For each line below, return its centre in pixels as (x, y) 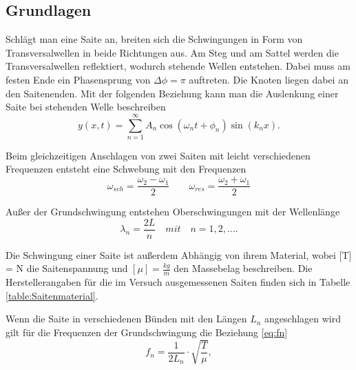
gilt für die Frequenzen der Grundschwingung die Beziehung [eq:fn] (147, 332)
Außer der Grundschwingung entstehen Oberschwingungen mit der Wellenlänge (173, 212)
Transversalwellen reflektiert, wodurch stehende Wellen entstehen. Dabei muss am (178, 66)
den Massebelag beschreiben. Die (243, 268)
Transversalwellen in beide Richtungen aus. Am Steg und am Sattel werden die (172, 52)
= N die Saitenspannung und (67, 268)
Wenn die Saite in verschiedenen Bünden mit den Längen (126, 319)
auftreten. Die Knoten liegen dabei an (269, 79)
